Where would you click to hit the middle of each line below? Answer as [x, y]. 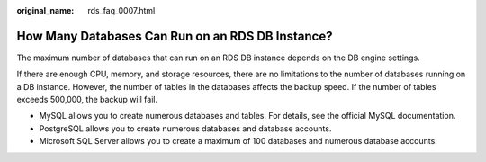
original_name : [45, 10]
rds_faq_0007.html [121, 10]
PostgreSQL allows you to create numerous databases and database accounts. [185, 128]
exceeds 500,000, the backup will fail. [87, 100]
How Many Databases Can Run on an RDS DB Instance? [175, 36]
